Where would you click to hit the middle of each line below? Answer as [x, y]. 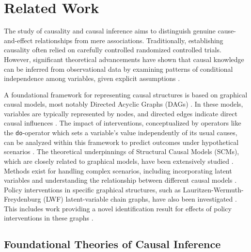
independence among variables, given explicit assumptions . [92, 78]
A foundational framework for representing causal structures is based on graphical [126, 94]
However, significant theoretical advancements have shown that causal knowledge [124, 59]
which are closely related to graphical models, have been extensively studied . [119, 161]
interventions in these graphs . [49, 218]
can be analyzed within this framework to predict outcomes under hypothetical [121, 142]
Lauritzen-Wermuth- [213, 189]
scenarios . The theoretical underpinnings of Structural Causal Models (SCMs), [122, 151]
